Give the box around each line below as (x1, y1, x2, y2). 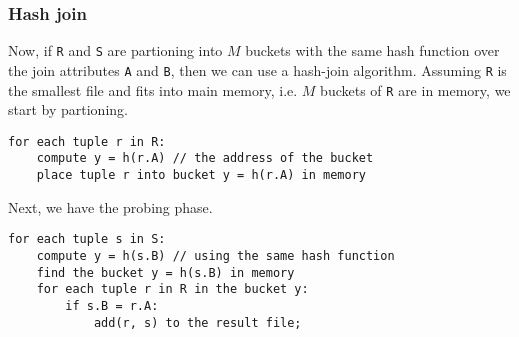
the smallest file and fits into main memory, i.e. (8, 79, 298, 100)
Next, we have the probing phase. (8, 196, 213, 217)
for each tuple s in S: (8, 232, 166, 247)
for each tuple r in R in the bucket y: (36, 282, 309, 297)
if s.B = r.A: (65, 298, 159, 313)
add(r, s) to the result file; (93, 315, 302, 330)
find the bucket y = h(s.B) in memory (36, 265, 295, 280)
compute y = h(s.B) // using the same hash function (36, 249, 395, 263)
